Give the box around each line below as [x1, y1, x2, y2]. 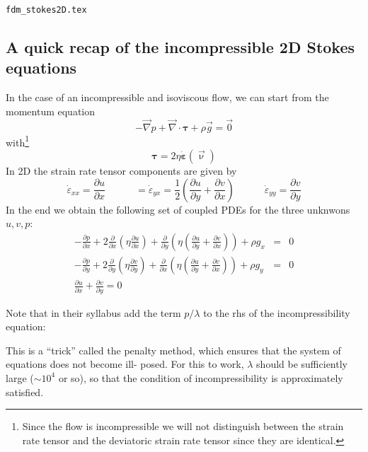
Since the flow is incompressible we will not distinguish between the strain [22, 419, 344, 434]
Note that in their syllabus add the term [6, 305, 181, 320]
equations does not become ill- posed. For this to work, [6, 357, 244, 371]
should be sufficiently [256, 357, 347, 371]
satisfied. [6, 384, 44, 399]
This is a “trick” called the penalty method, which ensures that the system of [6, 342, 341, 357]
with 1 [6, 132, 30, 149]
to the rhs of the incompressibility [203, 305, 350, 320]
